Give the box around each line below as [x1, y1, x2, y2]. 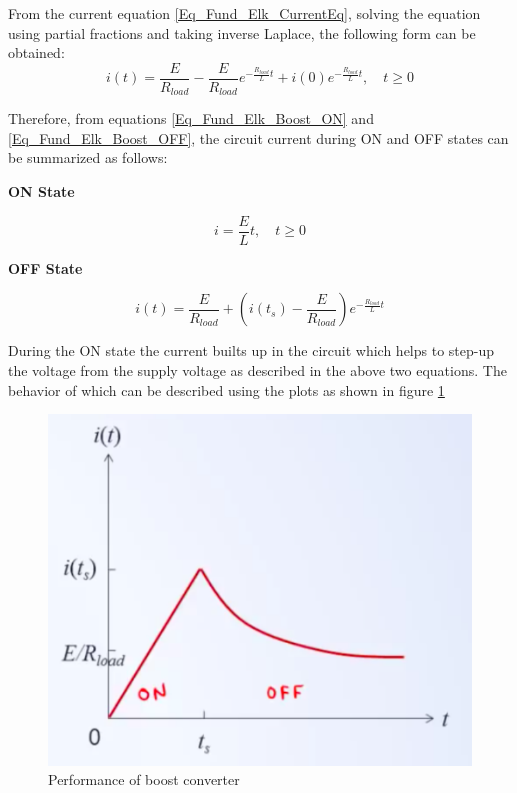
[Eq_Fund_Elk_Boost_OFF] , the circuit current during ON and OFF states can [8, 127, 509, 148]
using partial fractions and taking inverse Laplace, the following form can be [8, 22, 476, 43]
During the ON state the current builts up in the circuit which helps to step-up [8, 340, 495, 361]
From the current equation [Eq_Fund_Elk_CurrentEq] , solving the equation [8, 3, 481, 23]
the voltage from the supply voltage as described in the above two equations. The [8, 359, 507, 380]
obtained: [8, 42, 65, 63]
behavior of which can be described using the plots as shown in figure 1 [8, 379, 445, 400]
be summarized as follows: [8, 147, 168, 168]
